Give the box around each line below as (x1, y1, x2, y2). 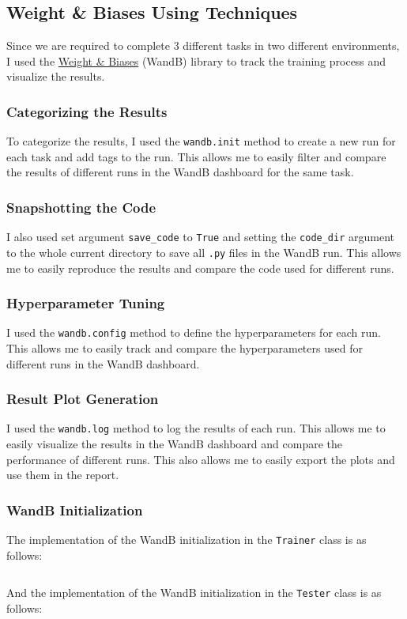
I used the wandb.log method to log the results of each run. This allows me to (6, 420, 386, 436)
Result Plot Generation (6, 389, 159, 409)
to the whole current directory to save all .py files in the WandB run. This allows (6, 243, 401, 260)
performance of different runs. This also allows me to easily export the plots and (6, 451, 395, 467)
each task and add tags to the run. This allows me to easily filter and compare (6, 148, 386, 164)
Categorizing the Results (6, 101, 168, 121)
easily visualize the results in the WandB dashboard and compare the (6, 436, 342, 452)
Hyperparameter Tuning (6, 293, 165, 313)
